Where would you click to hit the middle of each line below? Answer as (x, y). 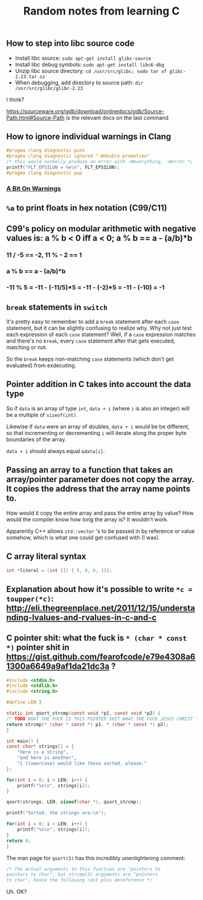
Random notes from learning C (101, 11)
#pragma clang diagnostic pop (44, 173)
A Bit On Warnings (34, 188)
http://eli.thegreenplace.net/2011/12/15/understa (101, 608)
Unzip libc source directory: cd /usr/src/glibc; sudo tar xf (91, 71)
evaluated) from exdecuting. (41, 365)
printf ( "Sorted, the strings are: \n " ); (56, 813)
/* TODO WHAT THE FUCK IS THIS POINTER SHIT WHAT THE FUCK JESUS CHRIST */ (104, 719)
